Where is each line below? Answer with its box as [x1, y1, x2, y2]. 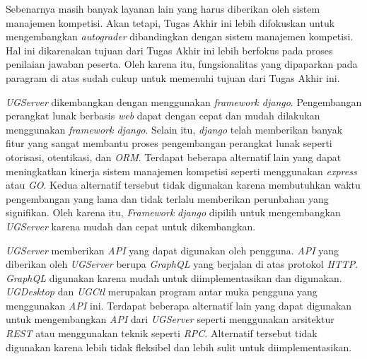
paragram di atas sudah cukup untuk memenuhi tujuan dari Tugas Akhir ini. [6, 70, 340, 85]
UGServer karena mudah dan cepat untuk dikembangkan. [6, 218, 256, 233]
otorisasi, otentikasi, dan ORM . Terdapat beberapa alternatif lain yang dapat [6, 149, 342, 164]
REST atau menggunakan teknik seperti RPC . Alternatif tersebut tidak [6, 326, 318, 341]
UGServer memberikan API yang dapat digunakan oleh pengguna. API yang [6, 242, 339, 257]
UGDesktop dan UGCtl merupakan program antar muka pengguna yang [6, 284, 318, 299]
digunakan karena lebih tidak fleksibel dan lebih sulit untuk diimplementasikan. [6, 339, 352, 354]
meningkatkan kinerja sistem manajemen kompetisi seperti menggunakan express [6, 163, 357, 178]
